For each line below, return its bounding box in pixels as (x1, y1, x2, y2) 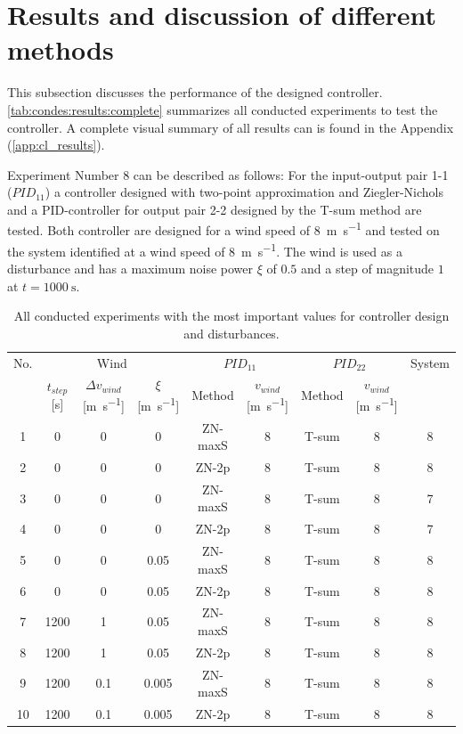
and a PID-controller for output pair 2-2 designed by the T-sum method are (7, 200, 422, 218)
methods (7, 31, 114, 68)
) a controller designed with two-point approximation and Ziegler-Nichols (45, 183, 443, 201)
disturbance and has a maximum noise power (7, 258, 254, 277)
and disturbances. (183, 323, 280, 342)
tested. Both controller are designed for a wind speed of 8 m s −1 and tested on (7, 218, 440, 240)
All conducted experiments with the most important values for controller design (13, 306, 450, 325)
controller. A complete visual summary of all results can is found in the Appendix (7, 118, 454, 136)
